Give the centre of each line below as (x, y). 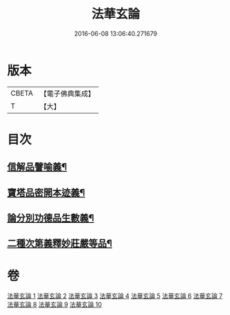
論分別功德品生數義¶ (51, 218)
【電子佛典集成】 (67, 94)
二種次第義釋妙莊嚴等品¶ (60, 244)
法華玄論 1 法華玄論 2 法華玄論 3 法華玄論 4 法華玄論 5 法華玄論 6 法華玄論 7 (115, 296)
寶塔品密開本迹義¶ (46, 192)
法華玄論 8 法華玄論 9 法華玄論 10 (54, 305)
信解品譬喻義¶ (37, 167)
